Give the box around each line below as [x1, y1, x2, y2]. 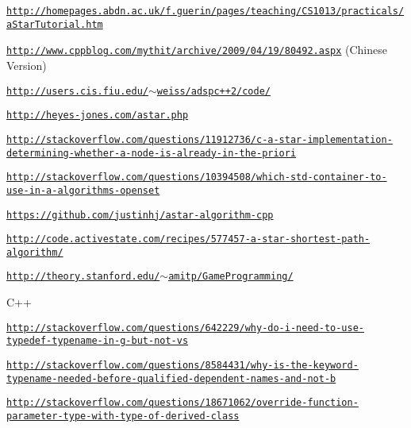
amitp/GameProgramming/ [168, 271, 294, 283]
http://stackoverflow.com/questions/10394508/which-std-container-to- [6, 172, 387, 183]
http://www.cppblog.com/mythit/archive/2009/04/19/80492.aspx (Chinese [6, 41, 387, 58]
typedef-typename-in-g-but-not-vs [6, 335, 189, 347]
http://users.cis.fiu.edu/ [6, 85, 148, 97]
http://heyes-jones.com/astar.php [6, 110, 189, 121]
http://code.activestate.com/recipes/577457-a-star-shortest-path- [6, 233, 371, 245]
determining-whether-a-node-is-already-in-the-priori [6, 147, 297, 159]
